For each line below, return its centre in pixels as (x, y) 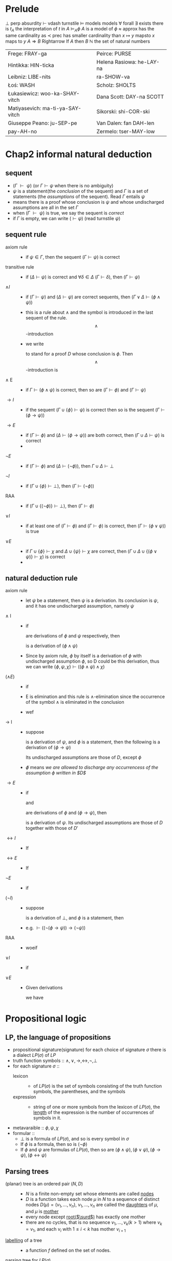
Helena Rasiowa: (116, 62)
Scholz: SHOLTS (116, 85)
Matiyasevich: (25, 108)
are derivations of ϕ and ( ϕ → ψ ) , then (66, 813)
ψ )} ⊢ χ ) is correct (45, 557)
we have (34, 998)
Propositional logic (46, 1018)
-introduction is (42, 370)
